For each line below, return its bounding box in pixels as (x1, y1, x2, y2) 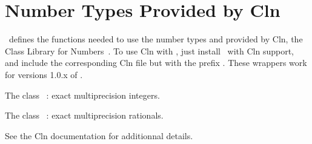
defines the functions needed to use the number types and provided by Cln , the (8, 33, 303, 45)
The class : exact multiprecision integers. (5, 88, 160, 101)
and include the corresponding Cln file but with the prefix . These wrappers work (5, 56, 307, 69)
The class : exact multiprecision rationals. (5, 109, 164, 122)
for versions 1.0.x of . (5, 68, 83, 80)
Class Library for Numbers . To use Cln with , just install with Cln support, (5, 44, 294, 57)
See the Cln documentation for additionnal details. (5, 129, 193, 142)
